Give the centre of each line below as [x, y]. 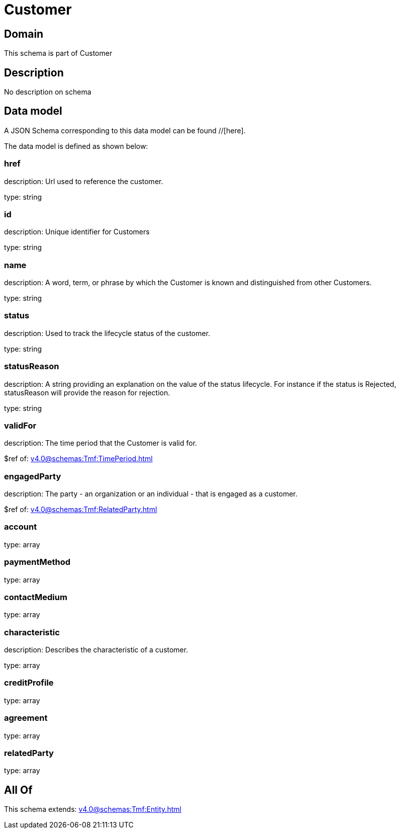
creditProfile [29, 683]
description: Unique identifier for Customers [77, 232]
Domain [24, 34]
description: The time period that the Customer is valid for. [101, 443]
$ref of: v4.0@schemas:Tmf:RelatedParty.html [81, 510]
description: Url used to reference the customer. [84, 181]
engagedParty [33, 476]
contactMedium [36, 597]
